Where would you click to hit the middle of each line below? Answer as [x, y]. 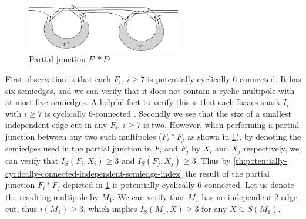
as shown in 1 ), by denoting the [244, 136]
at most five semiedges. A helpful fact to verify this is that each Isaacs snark [143, 102]
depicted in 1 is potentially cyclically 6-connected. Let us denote [179, 185]
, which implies [110, 208]
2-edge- [287, 196]
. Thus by [213, 160]
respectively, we [271, 148]
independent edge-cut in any [56, 125]
